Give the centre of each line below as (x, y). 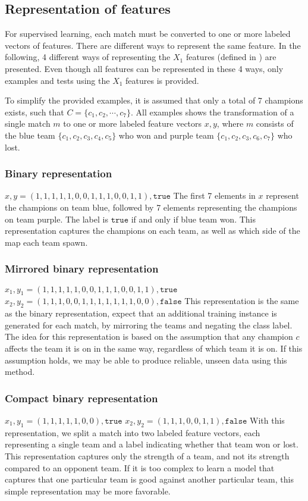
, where (230, 123)
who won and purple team (166, 135)
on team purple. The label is (56, 219)
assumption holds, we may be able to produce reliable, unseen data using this (146, 360)
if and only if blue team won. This (194, 219)
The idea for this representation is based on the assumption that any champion (149, 336)
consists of (275, 123)
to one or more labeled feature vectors (133, 123)
